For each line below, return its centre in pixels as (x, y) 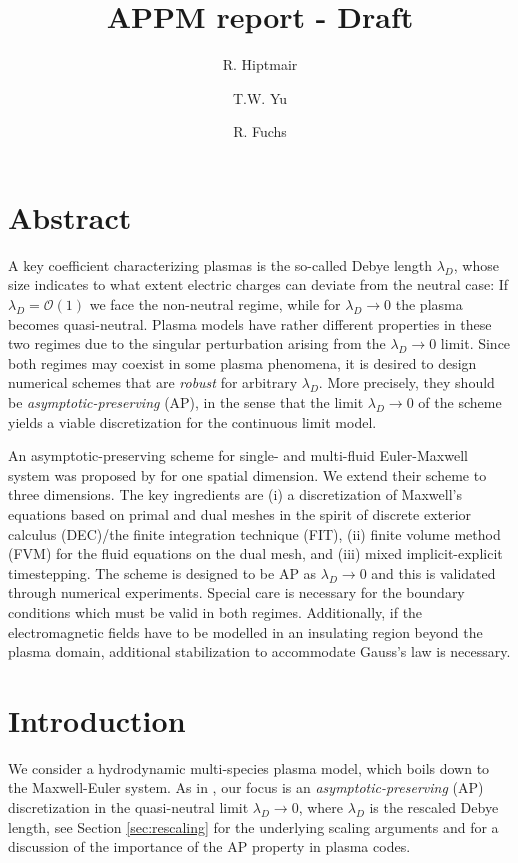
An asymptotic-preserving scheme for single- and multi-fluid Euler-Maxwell (238, 455)
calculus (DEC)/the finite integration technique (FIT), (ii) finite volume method (254, 533)
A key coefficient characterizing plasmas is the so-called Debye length (220, 264)
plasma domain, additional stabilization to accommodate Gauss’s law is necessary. (259, 651)
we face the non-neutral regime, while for (215, 304)
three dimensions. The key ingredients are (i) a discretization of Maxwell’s (235, 494)
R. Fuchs (260, 131)
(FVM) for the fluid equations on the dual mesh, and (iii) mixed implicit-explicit (255, 553)
